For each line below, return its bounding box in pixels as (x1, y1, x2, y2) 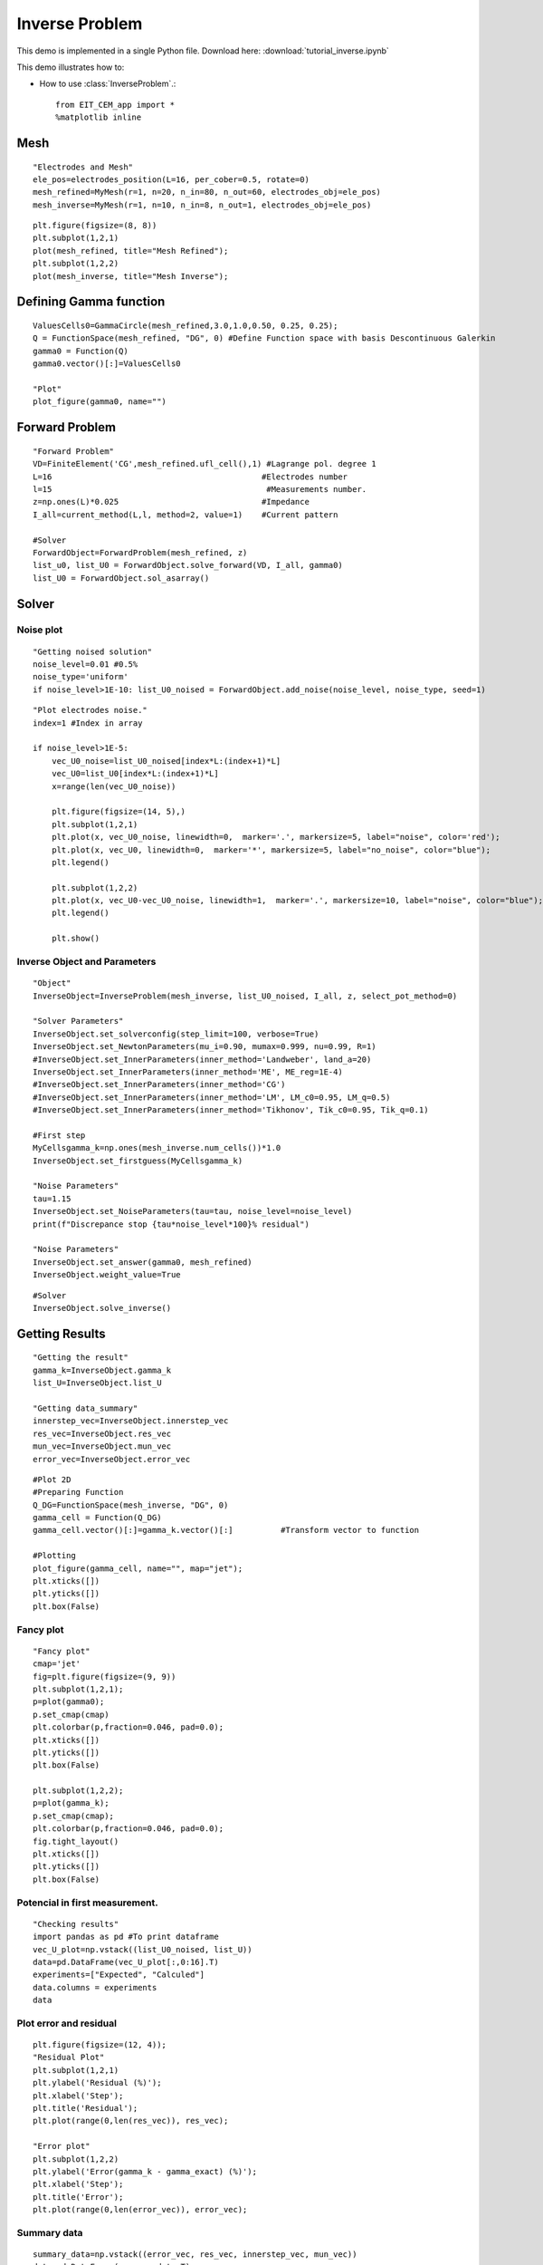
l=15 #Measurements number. (33, 484, 367, 494)
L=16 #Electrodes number (33, 471, 348, 482)
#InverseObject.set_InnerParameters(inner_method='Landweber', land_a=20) (33, 1054, 372, 1065)
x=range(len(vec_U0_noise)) (51, 781, 176, 792)
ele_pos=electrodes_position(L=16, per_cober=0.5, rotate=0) (33, 174, 310, 185)
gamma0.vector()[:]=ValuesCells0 (33, 359, 181, 369)
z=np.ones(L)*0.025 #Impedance (33, 496, 310, 507)
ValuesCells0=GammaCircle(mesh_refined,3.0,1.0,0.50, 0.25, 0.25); (33, 321, 338, 331)
